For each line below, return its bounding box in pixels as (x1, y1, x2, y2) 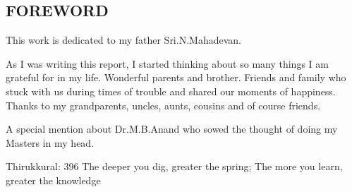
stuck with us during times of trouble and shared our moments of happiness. (6, 83, 336, 98)
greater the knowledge (6, 172, 101, 187)
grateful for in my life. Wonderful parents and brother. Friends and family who (6, 70, 346, 85)
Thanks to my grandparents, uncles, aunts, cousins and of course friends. (6, 97, 321, 112)
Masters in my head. (6, 135, 95, 150)
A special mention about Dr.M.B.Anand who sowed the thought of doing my (6, 121, 338, 136)
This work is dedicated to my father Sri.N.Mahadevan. (6, 32, 241, 47)
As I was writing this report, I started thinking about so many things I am (6, 56, 329, 71)
